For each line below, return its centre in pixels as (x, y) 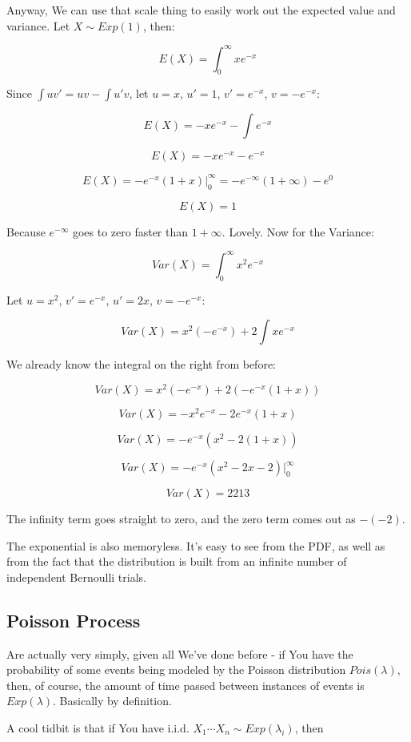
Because (26, 231)
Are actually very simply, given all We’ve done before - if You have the (180, 653)
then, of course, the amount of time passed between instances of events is (186, 685)
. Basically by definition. (112, 701)
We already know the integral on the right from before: (141, 364)
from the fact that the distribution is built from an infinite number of (177, 561)
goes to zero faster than (130, 231)
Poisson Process (74, 620)
